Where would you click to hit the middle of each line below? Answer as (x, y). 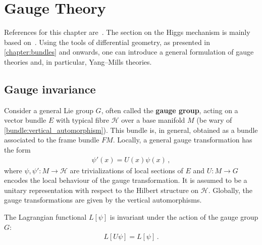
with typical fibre (82, 120)
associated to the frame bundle (52, 140)
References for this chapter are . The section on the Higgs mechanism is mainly (127, 32)
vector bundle (25, 120)
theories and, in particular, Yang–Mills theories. (78, 61)
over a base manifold (153, 120)
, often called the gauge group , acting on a (170, 110)
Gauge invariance (50, 89)
